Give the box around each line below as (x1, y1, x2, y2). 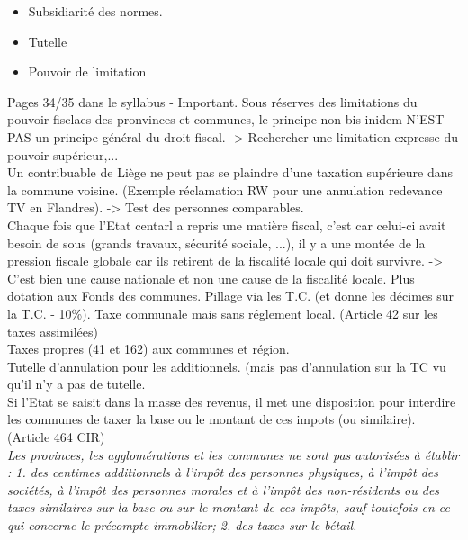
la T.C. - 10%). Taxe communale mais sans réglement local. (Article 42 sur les (7, 303, 438, 322)
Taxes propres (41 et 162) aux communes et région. (7, 339, 290, 358)
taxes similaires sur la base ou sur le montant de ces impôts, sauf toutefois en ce (7, 498, 450, 517)
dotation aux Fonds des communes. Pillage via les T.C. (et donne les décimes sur (7, 286, 454, 305)
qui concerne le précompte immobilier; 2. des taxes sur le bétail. (7, 516, 357, 535)
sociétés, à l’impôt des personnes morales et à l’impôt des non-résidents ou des (7, 480, 440, 499)
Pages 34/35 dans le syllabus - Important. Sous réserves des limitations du (7, 92, 418, 111)
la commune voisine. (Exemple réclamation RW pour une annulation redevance (7, 180, 443, 199)
